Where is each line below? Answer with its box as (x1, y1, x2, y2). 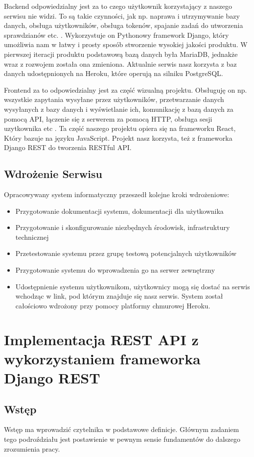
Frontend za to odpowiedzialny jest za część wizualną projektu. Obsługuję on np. (4, 84, 247, 95)
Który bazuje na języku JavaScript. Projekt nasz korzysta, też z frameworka (4, 132, 232, 143)
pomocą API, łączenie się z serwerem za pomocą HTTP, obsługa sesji (4, 113, 212, 124)
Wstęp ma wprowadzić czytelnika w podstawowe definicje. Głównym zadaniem (4, 424, 239, 434)
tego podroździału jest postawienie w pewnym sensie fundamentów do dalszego (4, 434, 241, 444)
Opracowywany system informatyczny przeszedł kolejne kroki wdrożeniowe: (4, 189, 230, 200)
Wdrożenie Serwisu (4, 166, 102, 181)
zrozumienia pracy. (4, 443, 60, 454)
